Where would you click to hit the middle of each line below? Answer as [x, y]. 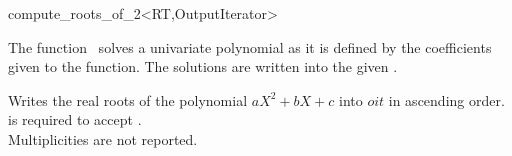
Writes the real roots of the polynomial [128, 99]
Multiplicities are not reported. [103, 138]
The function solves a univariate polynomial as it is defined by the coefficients [250, 46]
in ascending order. [446, 99]
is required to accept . [75, 119]
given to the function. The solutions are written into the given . [203, 66]
